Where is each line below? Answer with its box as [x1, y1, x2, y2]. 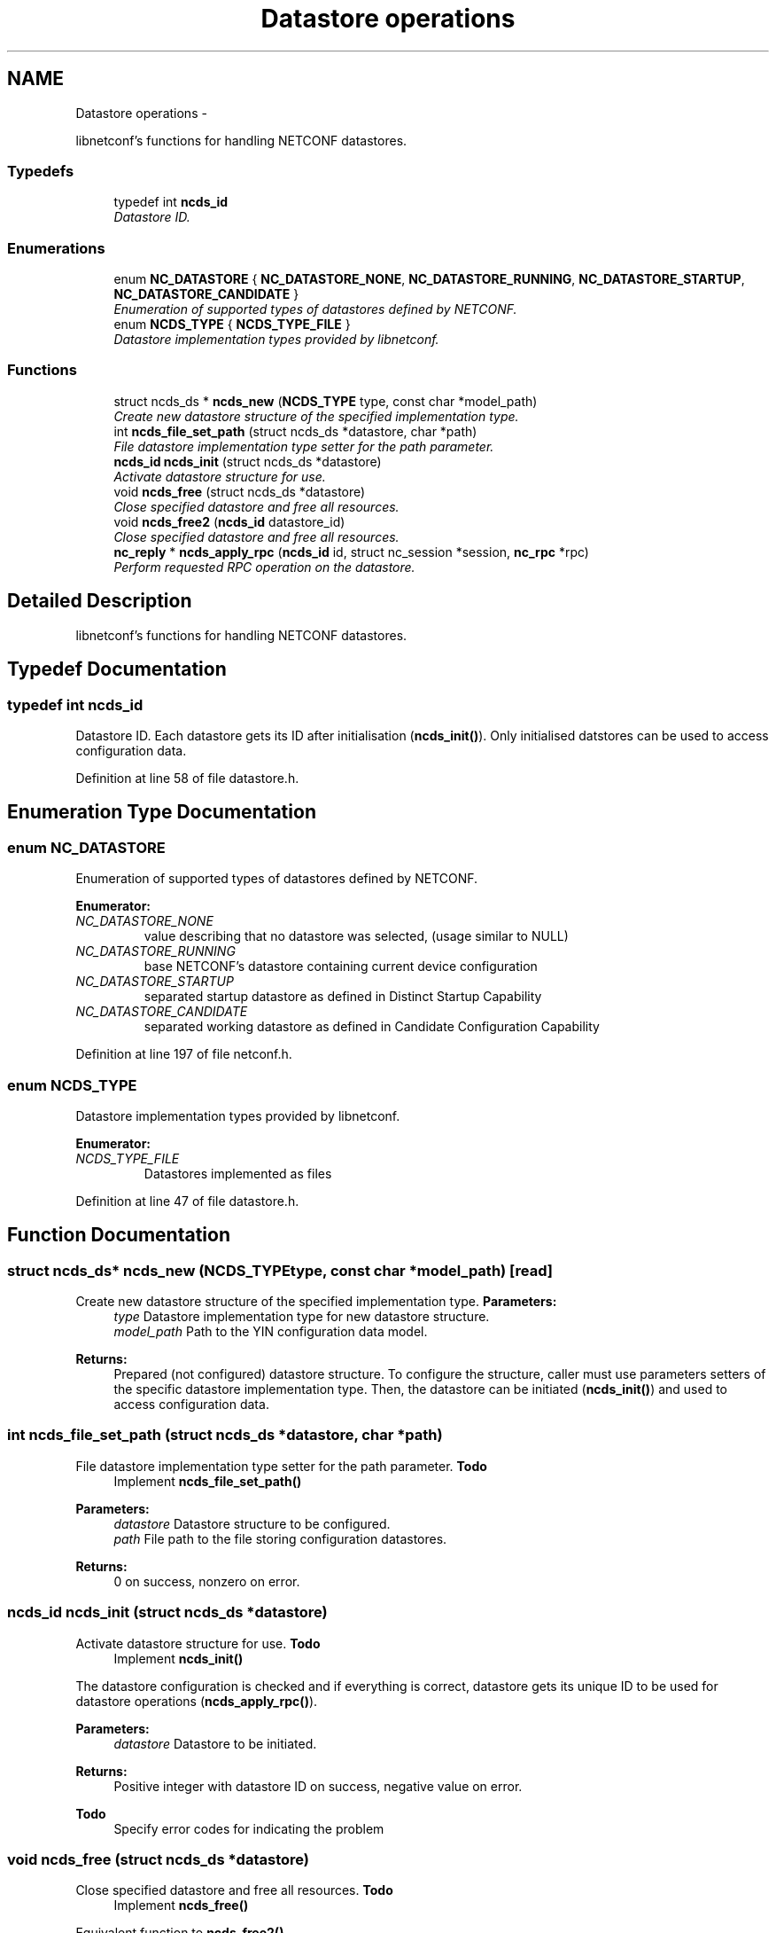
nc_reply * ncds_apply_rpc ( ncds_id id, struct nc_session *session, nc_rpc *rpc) [113, 544, 589, 560]
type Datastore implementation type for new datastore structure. [113, 1309, 490, 1325]
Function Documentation [7, 1224, 230, 1247]
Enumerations [7, 239, 105, 257]
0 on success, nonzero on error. [113, 1573, 300, 1589]
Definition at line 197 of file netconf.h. [75, 1046, 292, 1062]
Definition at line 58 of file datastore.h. [75, 770, 299, 786]
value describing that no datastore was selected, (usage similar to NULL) [144, 928, 569, 944]
